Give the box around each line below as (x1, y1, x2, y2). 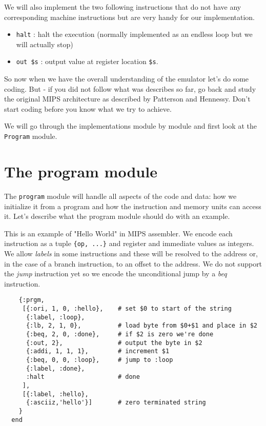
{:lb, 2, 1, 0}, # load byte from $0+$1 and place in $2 (26, 322, 257, 330)
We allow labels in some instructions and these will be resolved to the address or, (4, 248, 258, 258)
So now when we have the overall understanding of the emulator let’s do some (4, 73, 249, 84)
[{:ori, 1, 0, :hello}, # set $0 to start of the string (22, 305, 232, 312)
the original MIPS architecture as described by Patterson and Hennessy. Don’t (4, 93, 251, 104)
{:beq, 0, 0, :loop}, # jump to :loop (26, 356, 173, 363)
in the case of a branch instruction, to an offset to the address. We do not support (4, 258, 262, 269)
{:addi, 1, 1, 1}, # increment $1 (26, 348, 170, 355)
